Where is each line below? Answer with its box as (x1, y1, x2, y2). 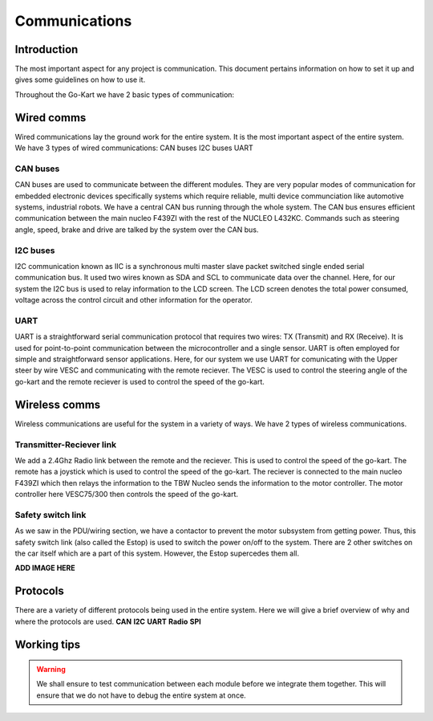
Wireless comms (14, 397, 101, 411)
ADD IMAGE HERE (14, 563, 75, 573)
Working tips (14, 637, 81, 651)
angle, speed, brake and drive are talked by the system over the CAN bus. (14, 225, 259, 234)
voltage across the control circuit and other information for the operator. (14, 295, 253, 305)
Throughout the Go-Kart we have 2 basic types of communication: (14, 89, 235, 100)
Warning (36, 665, 66, 674)
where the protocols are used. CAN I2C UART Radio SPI (14, 617, 201, 626)
